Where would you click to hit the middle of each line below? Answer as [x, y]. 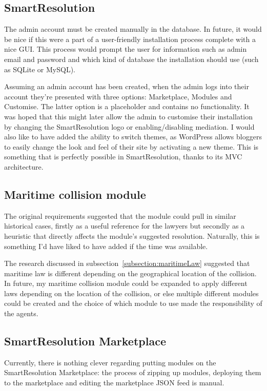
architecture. [24, 166]
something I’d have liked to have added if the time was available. [106, 246]
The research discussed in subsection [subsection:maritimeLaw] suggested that [127, 263]
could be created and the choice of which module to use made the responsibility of [133, 303]
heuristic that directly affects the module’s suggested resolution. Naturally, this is [132, 235]
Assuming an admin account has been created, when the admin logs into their [127, 86]
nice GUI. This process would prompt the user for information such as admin [126, 49]
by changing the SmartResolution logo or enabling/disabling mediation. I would [129, 126]
